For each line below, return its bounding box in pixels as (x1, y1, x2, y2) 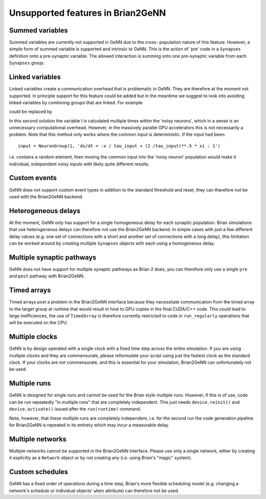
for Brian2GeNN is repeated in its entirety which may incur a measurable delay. (9, 422, 169, 428)
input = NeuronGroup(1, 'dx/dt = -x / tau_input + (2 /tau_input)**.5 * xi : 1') (18, 143, 221, 149)
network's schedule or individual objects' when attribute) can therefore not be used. (9, 488, 179, 494)
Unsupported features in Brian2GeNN (9, 7, 166, 18)
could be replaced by (9, 109, 53, 115)
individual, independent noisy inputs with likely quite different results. (9, 161, 150, 167)
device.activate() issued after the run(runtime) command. (9, 406, 141, 412)
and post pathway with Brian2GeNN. (9, 273, 85, 279)
